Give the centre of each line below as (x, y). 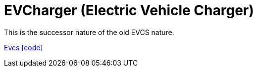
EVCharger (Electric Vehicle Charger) (129, 10)
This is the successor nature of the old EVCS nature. (89, 32)
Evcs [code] (24, 47)
